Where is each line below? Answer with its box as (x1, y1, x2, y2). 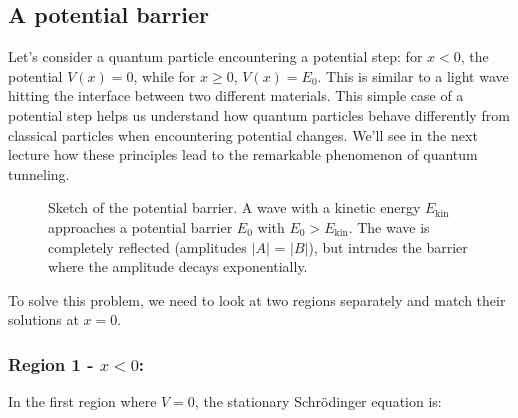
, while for (133, 65, 196, 86)
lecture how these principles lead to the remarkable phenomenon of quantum (8, 144, 478, 165)
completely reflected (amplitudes (48, 236, 247, 257)
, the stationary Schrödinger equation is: (194, 391, 442, 412)
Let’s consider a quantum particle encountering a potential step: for (8, 46, 423, 67)
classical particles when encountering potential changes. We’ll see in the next (8, 124, 478, 145)
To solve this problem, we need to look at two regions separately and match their (8, 289, 506, 310)
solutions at (8, 309, 79, 330)
